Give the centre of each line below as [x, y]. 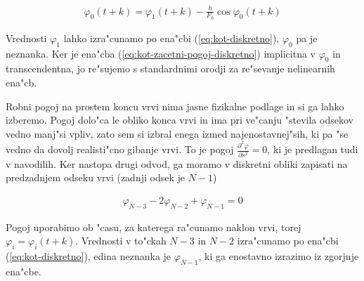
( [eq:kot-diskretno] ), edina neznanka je [89, 255]
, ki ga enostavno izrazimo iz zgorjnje [279, 255]
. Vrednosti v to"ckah [121, 241]
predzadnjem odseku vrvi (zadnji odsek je [95, 177]
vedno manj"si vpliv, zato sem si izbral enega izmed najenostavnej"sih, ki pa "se [177, 133]
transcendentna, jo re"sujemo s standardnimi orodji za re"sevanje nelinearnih [170, 68]
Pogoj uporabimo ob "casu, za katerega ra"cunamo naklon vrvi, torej [154, 227]
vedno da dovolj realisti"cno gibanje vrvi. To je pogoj [120, 149]
